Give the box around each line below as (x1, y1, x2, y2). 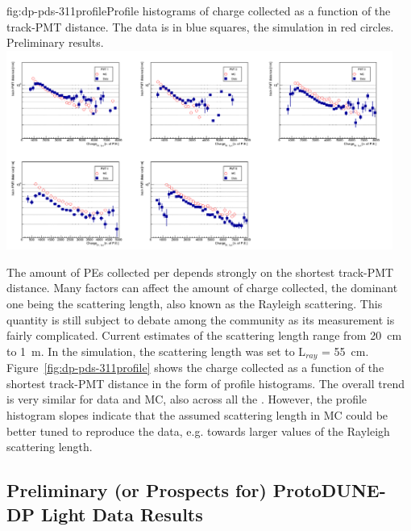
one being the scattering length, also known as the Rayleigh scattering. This (6, 295, 383, 311)
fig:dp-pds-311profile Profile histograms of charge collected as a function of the (6, 2, 391, 19)
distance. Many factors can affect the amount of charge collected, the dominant (6, 279, 398, 296)
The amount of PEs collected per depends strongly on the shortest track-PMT (6, 263, 394, 280)
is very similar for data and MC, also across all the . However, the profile (6, 391, 367, 408)
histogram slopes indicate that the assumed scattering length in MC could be (6, 406, 388, 423)
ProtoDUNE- (272, 478, 386, 503)
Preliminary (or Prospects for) (6, 478, 267, 503)
